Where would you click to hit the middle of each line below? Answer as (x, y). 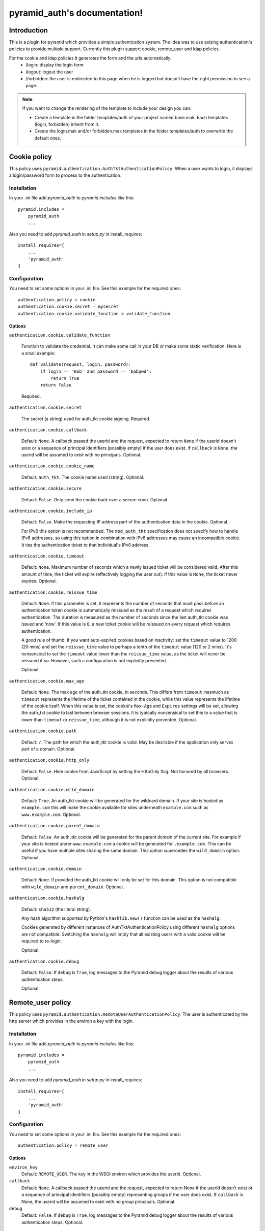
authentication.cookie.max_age (47, 681)
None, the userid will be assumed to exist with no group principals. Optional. (98, 1201)
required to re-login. (42, 941)
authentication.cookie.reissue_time (53, 592)
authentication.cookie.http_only (49, 760)
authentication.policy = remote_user (63, 1146)
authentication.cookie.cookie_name (52, 466)
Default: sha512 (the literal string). (56, 909)
